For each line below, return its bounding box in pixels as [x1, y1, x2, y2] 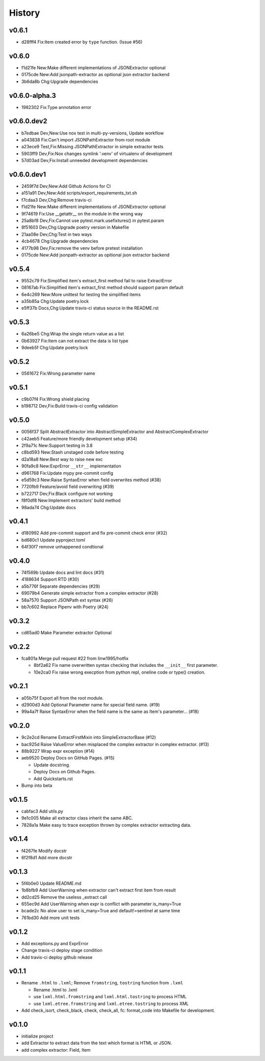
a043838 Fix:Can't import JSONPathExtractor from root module [21, 136, 151, 142]
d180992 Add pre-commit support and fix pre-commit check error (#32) [21, 530, 168, 536]
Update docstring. [33, 762, 71, 768]
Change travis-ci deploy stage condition [21, 948, 103, 953]
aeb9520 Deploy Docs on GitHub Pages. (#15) [21, 755, 115, 761]
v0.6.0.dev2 [9, 117, 48, 125]
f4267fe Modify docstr [21, 847, 67, 854]
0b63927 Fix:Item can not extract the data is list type [21, 338, 129, 344]
